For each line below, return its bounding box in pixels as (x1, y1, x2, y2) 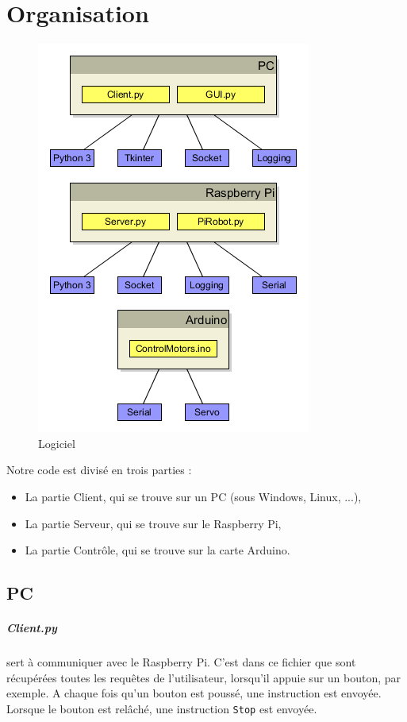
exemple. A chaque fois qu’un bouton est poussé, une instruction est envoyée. (6, 685, 382, 701)
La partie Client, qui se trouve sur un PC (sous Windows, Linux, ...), (25, 488, 362, 504)
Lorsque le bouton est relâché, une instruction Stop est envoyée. (6, 700, 317, 716)
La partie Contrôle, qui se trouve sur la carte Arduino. (25, 542, 290, 558)
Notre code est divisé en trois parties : (6, 461, 192, 478)
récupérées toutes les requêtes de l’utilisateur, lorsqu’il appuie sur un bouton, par (6, 669, 401, 685)
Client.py (6, 620, 57, 636)
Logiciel (38, 434, 75, 451)
